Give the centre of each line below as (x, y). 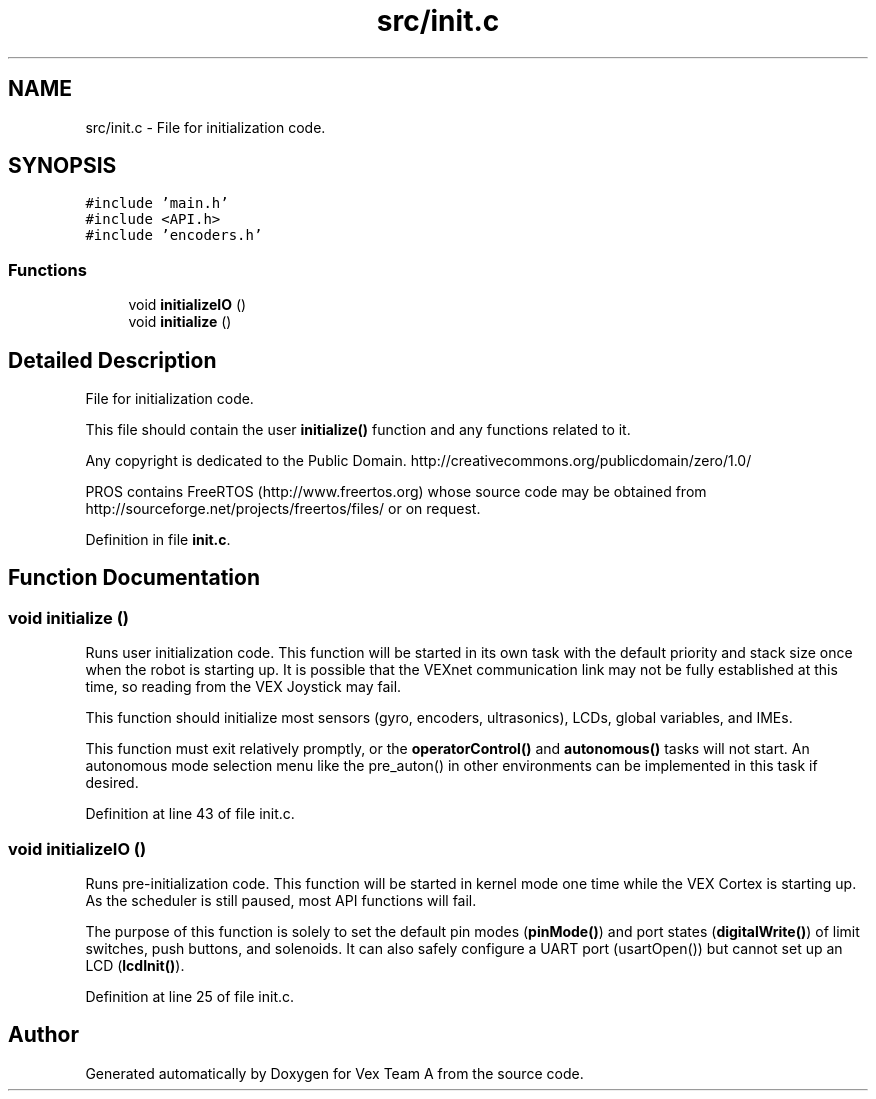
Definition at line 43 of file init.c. (190, 814)
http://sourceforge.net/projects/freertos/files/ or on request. (283, 509)
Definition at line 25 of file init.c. (190, 996)
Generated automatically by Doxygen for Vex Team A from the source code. (334, 1073)
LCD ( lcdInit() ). (135, 965)
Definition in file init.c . (158, 540)
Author (43, 1035)
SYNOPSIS (62, 166)
